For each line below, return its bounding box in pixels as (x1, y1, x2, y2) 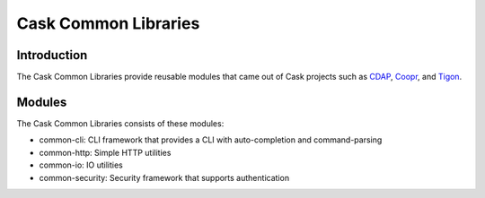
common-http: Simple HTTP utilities (39, 147, 172, 158)
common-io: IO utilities (39, 159, 123, 170)
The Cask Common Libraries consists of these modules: (16, 117, 225, 129)
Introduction (16, 47, 88, 63)
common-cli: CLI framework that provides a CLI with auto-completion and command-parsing (39, 134, 383, 145)
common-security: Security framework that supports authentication (39, 172, 290, 183)
